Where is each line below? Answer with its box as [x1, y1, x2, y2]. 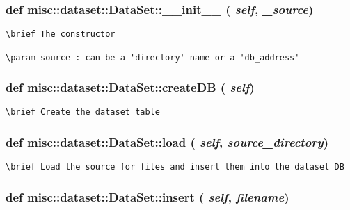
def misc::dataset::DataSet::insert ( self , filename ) [6, 188, 289, 205]
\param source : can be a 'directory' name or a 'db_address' [6, 52, 300, 63]
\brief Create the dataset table [6, 107, 160, 118]
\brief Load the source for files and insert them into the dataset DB [6, 162, 344, 172]
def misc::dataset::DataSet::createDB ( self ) [6, 79, 255, 96]
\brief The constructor [6, 29, 116, 40]
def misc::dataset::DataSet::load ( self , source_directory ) [6, 133, 329, 150]
